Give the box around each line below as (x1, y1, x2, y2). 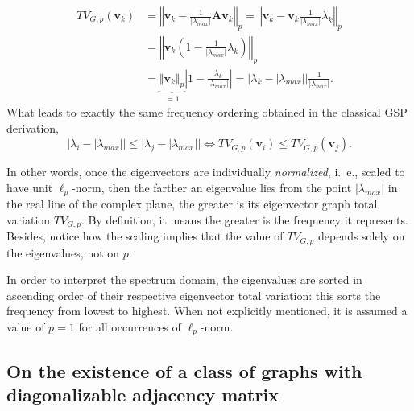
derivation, (6, 119, 60, 136)
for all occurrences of (78, 319, 181, 335)
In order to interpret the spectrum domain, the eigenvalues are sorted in (6, 271, 362, 288)
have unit (6, 179, 53, 195)
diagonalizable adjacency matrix (6, 382, 279, 407)
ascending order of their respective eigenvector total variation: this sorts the (6, 286, 381, 303)
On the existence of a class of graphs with (6, 358, 362, 383)
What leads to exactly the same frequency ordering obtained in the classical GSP (6, 103, 408, 120)
